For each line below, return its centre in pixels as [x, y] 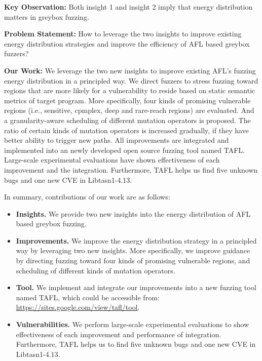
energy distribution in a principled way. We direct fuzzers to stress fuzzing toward [131, 80]
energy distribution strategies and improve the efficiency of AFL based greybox [127, 43]
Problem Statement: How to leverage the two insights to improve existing [123, 34]
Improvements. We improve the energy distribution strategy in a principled [136, 240]
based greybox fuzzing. [51, 224]
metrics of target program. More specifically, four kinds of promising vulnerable [127, 100]
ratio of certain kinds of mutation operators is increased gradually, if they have [126, 130]
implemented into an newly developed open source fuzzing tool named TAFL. [124, 150]
